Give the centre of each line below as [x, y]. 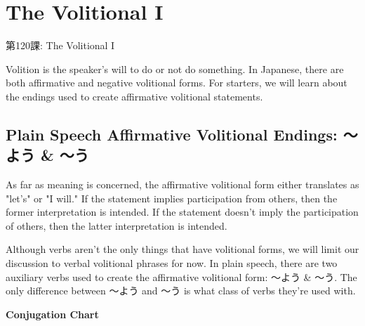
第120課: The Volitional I [60, 45]
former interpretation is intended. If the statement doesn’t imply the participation [182, 212]
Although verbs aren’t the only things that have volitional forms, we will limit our [182, 249]
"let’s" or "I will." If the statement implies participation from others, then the [172, 198]
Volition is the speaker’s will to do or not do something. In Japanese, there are [175, 69]
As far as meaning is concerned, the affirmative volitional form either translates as [182, 184]
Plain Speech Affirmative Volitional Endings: [172, 134]
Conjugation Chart [52, 314]
